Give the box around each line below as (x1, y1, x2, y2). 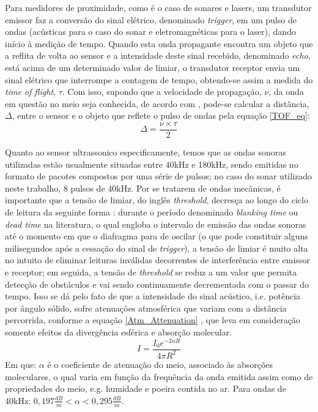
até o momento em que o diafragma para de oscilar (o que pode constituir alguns (5, 230, 308, 242)
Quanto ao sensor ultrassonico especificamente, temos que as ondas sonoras (5, 146, 286, 158)
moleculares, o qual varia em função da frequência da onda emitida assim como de (5, 370, 313, 383)
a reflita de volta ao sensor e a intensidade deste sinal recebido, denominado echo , (5, 49, 311, 62)
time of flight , (5, 85, 56, 98)
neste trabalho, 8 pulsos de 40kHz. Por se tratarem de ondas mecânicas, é (5, 181, 281, 194)
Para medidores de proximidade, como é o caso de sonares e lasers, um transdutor (5, 1, 312, 13)
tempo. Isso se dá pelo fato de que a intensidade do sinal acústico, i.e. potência (5, 290, 301, 302)
